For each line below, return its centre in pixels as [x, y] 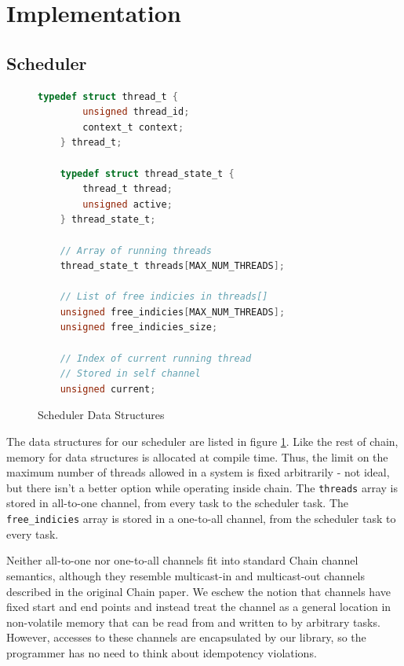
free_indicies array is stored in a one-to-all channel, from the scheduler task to [201, 519]
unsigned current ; [108, 389]
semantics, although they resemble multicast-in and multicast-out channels [186, 575]
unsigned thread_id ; [136, 112]
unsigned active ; [127, 204]
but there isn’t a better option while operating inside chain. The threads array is [202, 487]
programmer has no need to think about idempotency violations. [162, 652]
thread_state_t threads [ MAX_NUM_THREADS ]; [173, 266]
